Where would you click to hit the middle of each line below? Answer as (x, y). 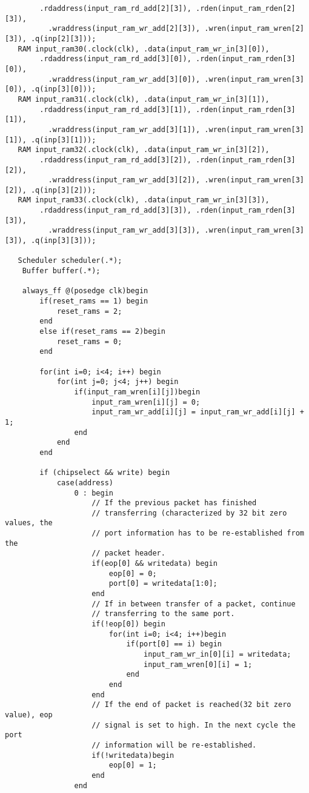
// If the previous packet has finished (174, 503)
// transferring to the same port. (163, 614)
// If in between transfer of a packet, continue (194, 604)
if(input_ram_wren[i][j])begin (137, 392)
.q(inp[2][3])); (63, 38)
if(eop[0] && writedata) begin (154, 564)
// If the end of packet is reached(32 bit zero (191, 705)
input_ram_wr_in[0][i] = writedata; (218, 654)
